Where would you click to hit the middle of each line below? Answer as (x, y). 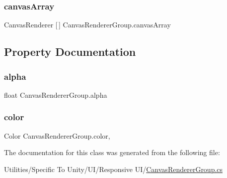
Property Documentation (70, 52)
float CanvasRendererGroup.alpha (56, 94)
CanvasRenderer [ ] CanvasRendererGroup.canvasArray (87, 25)
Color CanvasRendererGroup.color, (57, 135)
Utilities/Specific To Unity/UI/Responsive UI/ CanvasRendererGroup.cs (113, 169)
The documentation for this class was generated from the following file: (112, 152)
